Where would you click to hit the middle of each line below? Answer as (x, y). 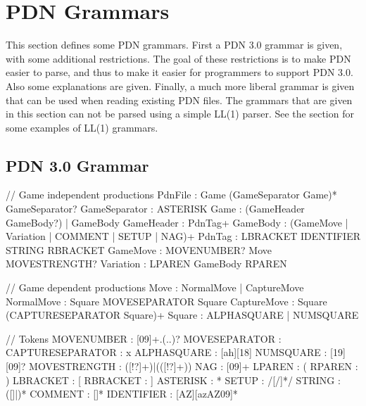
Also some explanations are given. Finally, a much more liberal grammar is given (180, 85)
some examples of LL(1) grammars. (82, 127)
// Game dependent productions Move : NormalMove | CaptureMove (155, 287)
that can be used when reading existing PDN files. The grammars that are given (179, 100)
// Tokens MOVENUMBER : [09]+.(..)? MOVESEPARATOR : (144, 338)
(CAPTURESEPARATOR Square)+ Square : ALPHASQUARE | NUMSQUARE (182, 315)
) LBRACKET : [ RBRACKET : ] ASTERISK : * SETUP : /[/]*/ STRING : (173, 380)
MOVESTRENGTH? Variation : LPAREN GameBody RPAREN (146, 264)
